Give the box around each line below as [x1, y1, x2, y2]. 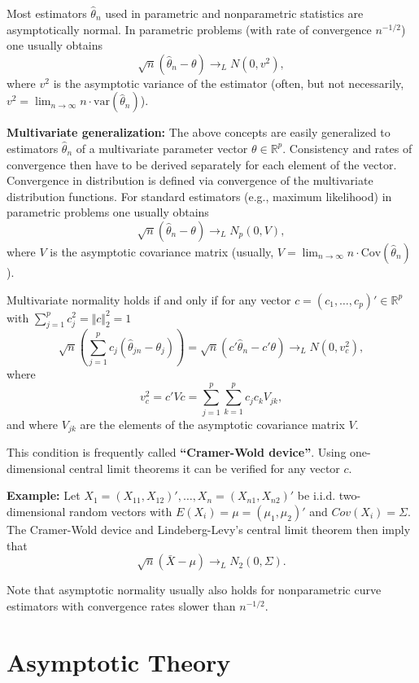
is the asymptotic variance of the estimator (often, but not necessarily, [53, 74, 404, 91]
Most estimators [7, 5, 87, 21]
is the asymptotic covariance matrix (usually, [50, 243, 274, 260]
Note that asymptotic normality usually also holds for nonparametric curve [7, 581, 382, 598]
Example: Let [7, 487, 81, 504]
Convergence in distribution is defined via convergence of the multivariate [7, 172, 373, 189]
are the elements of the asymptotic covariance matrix [80, 415, 345, 432]
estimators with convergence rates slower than [7, 597, 236, 614]
